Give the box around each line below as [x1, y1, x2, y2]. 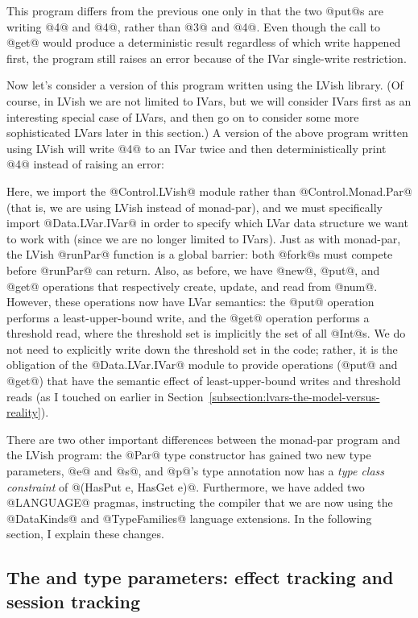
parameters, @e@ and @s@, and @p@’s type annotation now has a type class [6, 462, 385, 479]
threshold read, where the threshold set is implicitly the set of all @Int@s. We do [6, 325, 406, 342]
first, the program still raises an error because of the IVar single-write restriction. [6, 49, 407, 66]
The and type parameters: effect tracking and [6, 565, 394, 590]
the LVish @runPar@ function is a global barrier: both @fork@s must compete [6, 246, 393, 263]
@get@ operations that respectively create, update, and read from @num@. [6, 277, 378, 294]
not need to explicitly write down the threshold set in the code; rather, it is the [6, 340, 398, 357]
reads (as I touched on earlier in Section [6, 388, 204, 404]
